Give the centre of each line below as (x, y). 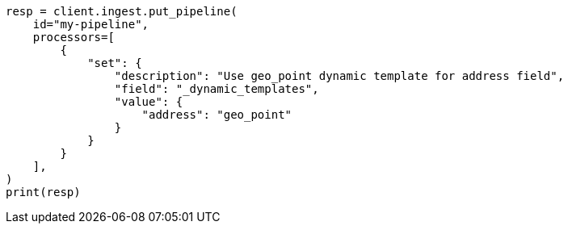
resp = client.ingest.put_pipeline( (122, 11)
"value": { (149, 102)
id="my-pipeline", (91, 24)
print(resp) (43, 192)
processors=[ (74, 37)
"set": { (115, 63)
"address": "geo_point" (217, 115)
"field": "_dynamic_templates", (217, 89)
